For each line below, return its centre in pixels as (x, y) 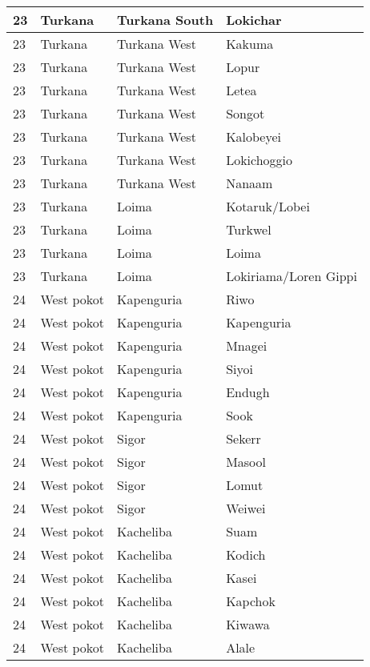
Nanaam (249, 183)
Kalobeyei (254, 137)
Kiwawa (248, 624)
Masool (246, 462)
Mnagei (247, 346)
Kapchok (251, 601)
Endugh (248, 392)
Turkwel (249, 229)
